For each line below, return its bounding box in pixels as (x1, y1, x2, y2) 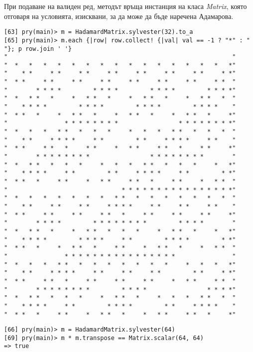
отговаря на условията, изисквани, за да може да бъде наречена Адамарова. (4, 10, 234, 21)
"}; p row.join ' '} (4, 45, 72, 52)
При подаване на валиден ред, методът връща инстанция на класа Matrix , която (4, 1, 247, 11)
